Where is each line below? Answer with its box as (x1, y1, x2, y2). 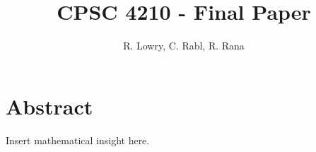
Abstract (6, 91, 93, 120)
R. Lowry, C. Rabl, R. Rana (123, 38, 245, 53)
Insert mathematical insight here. (6, 132, 150, 147)
